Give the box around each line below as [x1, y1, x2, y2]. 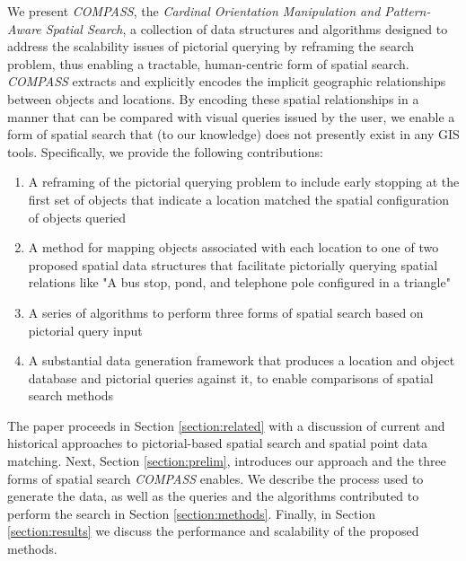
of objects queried [28, 207, 127, 226]
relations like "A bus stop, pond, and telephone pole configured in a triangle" [28, 273, 451, 292]
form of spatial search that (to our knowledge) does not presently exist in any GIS [7, 125, 460, 144]
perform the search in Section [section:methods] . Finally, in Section [7, 504, 376, 522]
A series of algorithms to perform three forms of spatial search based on [28, 302, 424, 321]
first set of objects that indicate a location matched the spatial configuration [28, 189, 450, 208]
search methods [28, 386, 114, 405]
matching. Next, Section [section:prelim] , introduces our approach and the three [7, 451, 446, 470]
